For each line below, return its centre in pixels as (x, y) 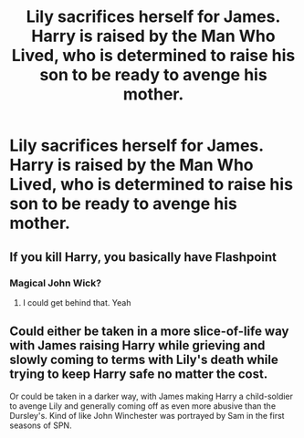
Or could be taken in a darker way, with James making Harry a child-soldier (152, 396)
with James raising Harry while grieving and (137, 345)
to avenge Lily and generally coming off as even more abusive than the (143, 406)
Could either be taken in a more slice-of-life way (149, 332)
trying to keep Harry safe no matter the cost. (139, 375)
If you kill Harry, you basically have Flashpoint (143, 257)
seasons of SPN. (41, 425)
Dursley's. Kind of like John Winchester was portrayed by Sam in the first (147, 415)
